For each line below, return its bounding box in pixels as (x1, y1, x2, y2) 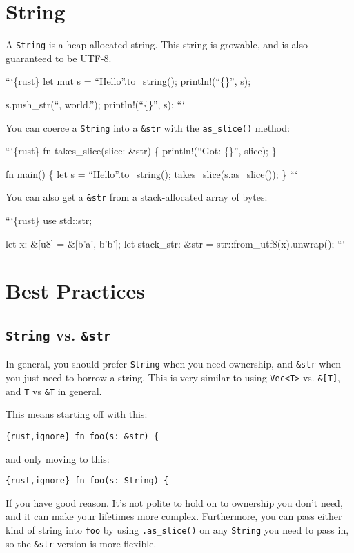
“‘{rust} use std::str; (6, 213, 92, 228)
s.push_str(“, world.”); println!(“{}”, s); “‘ (6, 97, 185, 111)
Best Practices (6, 276, 146, 305)
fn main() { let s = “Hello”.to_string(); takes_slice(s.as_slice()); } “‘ (6, 166, 298, 181)
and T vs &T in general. (6, 383, 102, 398)
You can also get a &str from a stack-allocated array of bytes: (6, 190, 268, 204)
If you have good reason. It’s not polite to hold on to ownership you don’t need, (6, 495, 343, 510)
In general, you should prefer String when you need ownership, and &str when (6, 356, 342, 371)
